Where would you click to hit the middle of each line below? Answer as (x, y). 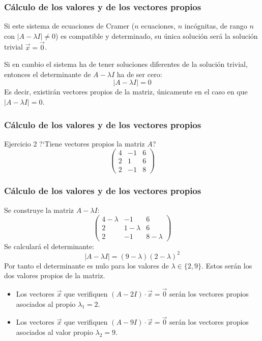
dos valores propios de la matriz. (55, 275)
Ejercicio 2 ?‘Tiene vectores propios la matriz (75, 143)
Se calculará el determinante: (49, 246)
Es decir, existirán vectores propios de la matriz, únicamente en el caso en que (126, 92)
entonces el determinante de (48, 74)
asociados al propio (46, 303)
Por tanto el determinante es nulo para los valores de (86, 265)
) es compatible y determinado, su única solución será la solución (157, 35)
